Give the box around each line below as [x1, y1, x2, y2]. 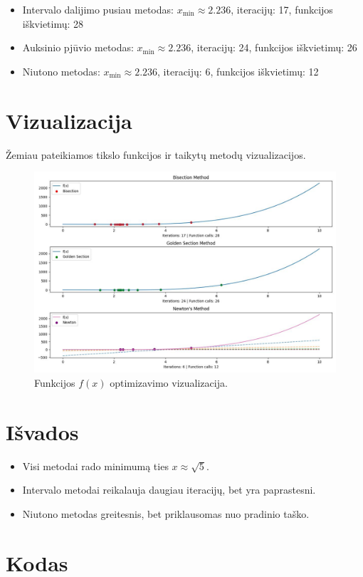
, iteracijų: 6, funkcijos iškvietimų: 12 [157, 63, 319, 78]
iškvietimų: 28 [22, 16, 84, 31]
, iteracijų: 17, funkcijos [231, 2, 333, 16]
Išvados [6, 417, 79, 446]
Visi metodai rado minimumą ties [22, 458, 169, 473]
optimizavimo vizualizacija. [110, 375, 228, 390]
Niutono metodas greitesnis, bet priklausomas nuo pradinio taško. [22, 506, 310, 521]
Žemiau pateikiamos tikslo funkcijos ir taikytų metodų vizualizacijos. [6, 147, 306, 162]
